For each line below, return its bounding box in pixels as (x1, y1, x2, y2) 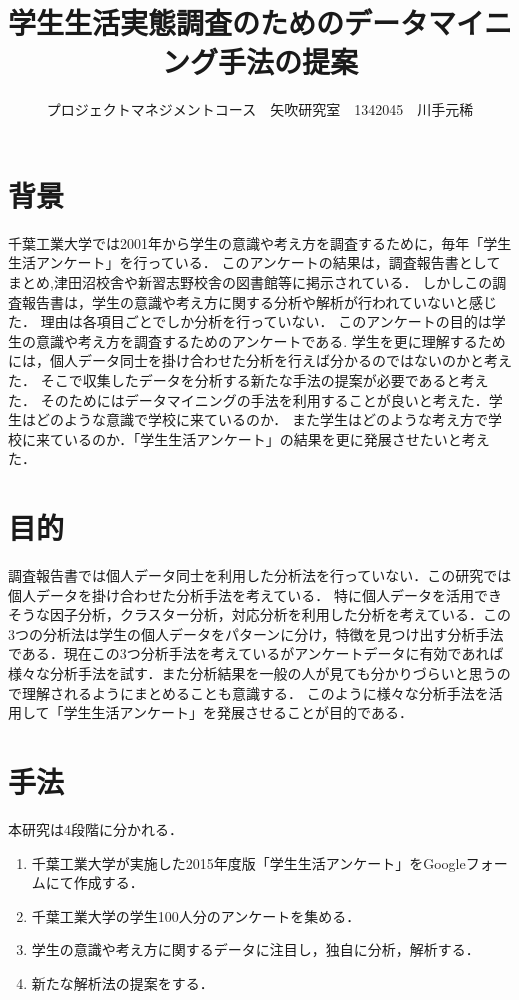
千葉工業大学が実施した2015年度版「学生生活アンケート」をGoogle (31, 852, 466, 873)
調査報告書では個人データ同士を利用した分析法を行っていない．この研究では (8, 565, 512, 586)
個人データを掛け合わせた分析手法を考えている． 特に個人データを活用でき (8, 584, 502, 605)
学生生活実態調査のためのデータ (8, 2, 429, 43)
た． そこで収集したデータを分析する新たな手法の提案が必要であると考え (8, 370, 489, 390)
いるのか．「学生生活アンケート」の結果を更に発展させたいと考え (63, 428, 490, 449)
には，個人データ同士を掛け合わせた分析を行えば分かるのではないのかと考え (8, 350, 512, 371)
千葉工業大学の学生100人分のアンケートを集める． (31, 905, 361, 926)
